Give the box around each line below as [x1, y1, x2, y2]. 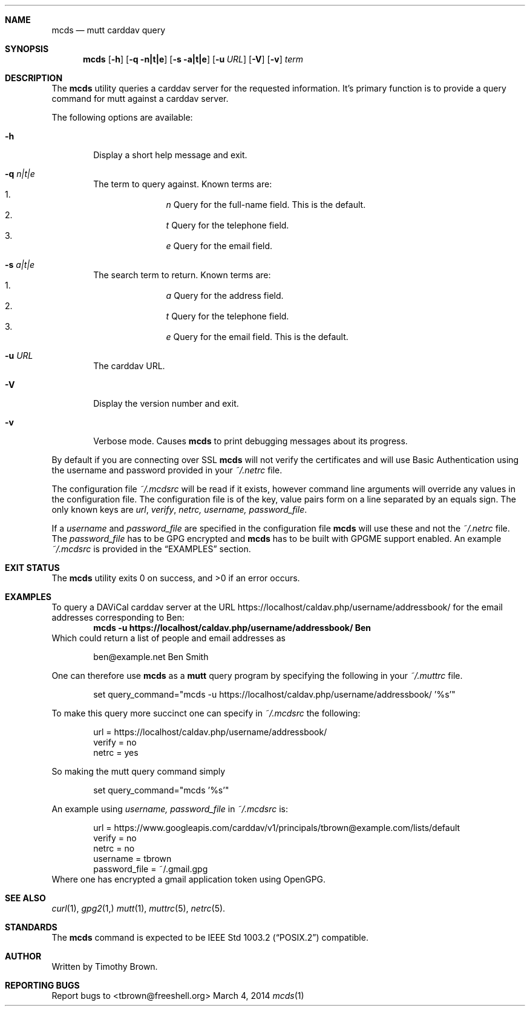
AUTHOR [5, 951, 42, 961]
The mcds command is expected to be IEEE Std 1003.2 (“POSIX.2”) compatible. [51, 932, 368, 943]
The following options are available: [51, 112, 193, 122]
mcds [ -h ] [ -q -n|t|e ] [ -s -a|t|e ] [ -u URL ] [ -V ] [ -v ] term [83, 54, 303, 64]
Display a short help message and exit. [93, 150, 247, 160]
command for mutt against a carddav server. [51, 93, 229, 104]
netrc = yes [93, 747, 139, 758]
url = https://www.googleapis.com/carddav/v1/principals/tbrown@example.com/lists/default [93, 822, 460, 833]
